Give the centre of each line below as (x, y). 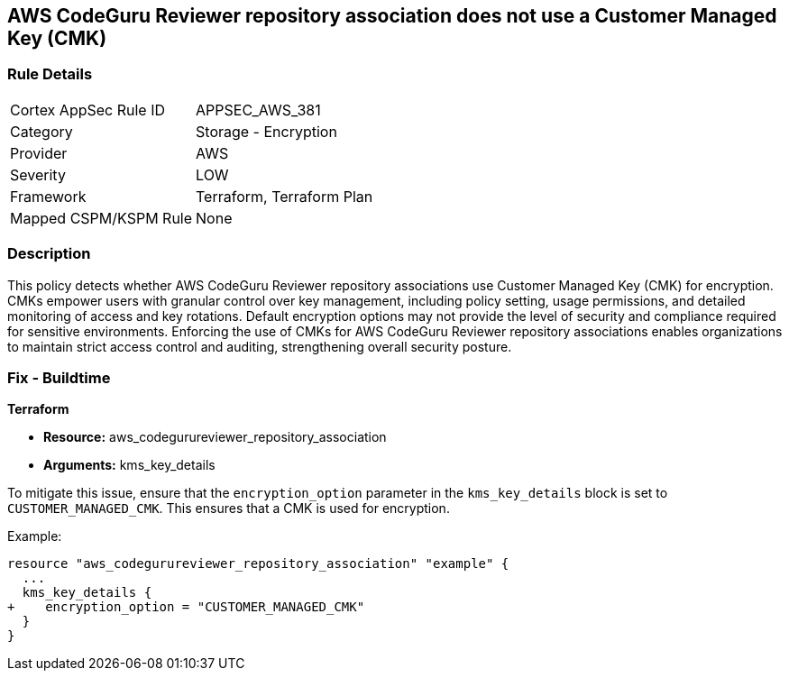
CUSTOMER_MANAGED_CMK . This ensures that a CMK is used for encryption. (229, 508)
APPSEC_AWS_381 (258, 110)
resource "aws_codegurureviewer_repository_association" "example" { (258, 564)
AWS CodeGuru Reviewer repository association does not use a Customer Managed (392, 16)
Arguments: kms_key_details (129, 465)
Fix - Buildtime (59, 377)
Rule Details (50, 74)
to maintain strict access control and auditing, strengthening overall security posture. (260, 346)
